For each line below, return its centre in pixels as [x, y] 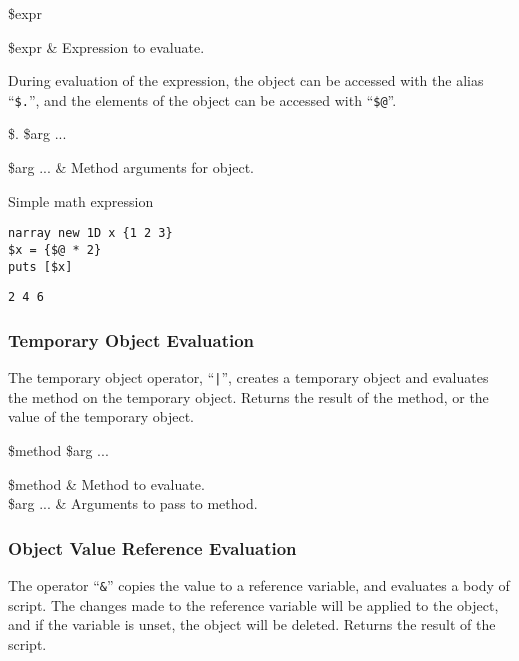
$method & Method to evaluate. [106, 483]
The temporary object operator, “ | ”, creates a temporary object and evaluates [248, 377]
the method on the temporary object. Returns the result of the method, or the [248, 396]
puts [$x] [40, 266]
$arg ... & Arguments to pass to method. [133, 503]
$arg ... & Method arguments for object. [131, 167]
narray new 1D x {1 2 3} [90, 233]
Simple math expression [81, 200]
